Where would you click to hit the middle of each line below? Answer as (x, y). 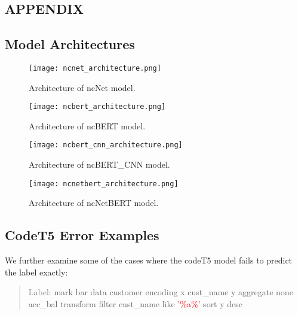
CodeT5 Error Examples (82, 235)
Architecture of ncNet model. (82, 87)
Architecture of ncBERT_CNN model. (99, 164)
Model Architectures (70, 44)
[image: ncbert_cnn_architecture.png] (106, 145)
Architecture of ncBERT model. (87, 125)
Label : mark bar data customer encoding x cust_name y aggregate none (161, 292)
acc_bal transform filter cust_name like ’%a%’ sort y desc (136, 303)
